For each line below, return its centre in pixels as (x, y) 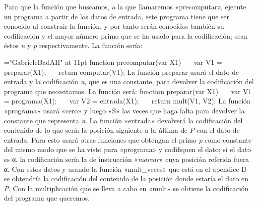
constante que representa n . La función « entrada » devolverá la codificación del (123, 120)
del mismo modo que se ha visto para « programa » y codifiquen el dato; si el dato (128, 149)
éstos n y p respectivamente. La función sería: (73, 45)
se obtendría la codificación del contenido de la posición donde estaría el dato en (126, 179)
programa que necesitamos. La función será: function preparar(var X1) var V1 (128, 91)
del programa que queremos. (47, 198)
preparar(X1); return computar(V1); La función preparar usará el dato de (122, 72)
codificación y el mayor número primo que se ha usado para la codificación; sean (126, 35)
